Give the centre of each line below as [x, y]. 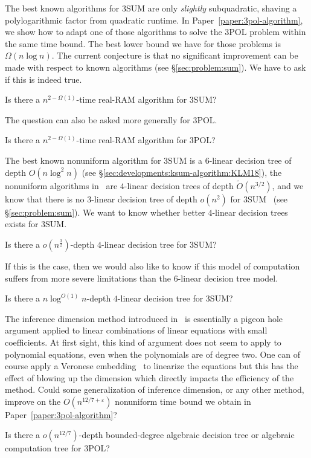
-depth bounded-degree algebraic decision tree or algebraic [187, 435]
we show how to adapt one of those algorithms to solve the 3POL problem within [155, 32]
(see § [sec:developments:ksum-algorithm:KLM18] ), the [182, 172]
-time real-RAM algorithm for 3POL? [146, 140]
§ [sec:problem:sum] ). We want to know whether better [105, 212]
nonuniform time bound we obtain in [183, 401]
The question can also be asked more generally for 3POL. [111, 119]
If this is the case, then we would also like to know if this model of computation [152, 266]
